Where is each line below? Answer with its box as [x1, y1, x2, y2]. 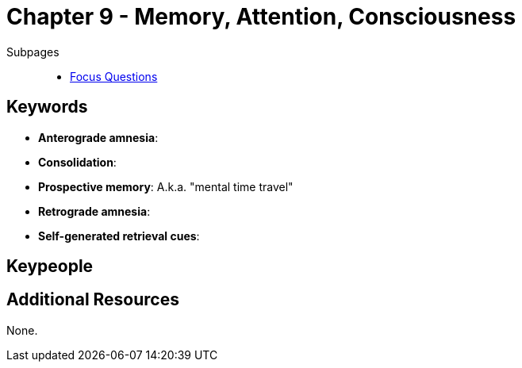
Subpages [6, 44, 59, 59]
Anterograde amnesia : [38, 130, 159, 144]
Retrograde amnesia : [38, 204, 151, 218]
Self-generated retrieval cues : [38, 228, 200, 243]
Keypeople [6, 256, 94, 277]
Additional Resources [6, 289, 179, 310]
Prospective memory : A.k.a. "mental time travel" [38, 179, 294, 194]
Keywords [6, 97, 88, 117]
